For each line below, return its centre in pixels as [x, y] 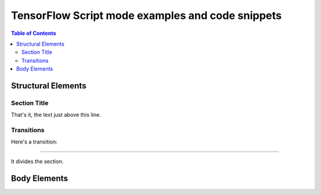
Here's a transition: [34, 142]
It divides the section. [37, 161]
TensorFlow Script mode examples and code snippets [147, 15]
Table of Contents [34, 33]
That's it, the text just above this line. [56, 115]
